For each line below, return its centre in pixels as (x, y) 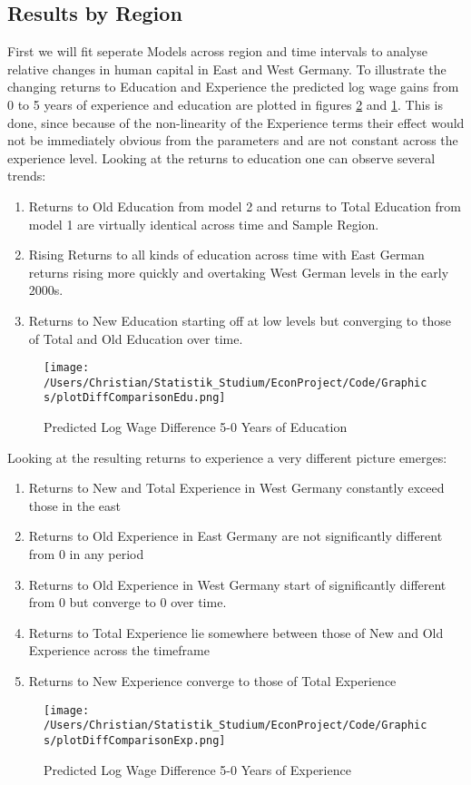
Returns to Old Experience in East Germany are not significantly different (235, 536)
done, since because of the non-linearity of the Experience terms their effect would (236, 122)
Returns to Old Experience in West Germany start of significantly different (237, 584)
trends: (27, 176)
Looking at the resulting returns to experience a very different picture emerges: (227, 457)
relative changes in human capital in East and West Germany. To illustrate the (227, 69)
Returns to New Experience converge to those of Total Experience (212, 681)
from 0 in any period (86, 554)
